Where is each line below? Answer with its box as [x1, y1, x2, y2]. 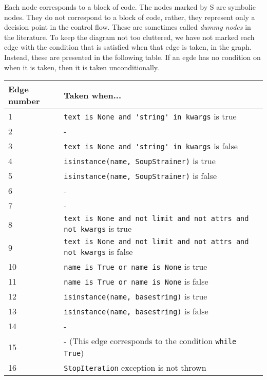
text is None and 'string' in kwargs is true [64, 110, 237, 123]
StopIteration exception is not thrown [64, 362, 206, 374]
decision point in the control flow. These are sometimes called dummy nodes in [4, 22, 251, 32]
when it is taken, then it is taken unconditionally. [4, 62, 159, 72]
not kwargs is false [64, 246, 133, 258]
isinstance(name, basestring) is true [64, 290, 207, 303]
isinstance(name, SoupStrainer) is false [64, 170, 217, 182]
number [8, 95, 40, 107]
